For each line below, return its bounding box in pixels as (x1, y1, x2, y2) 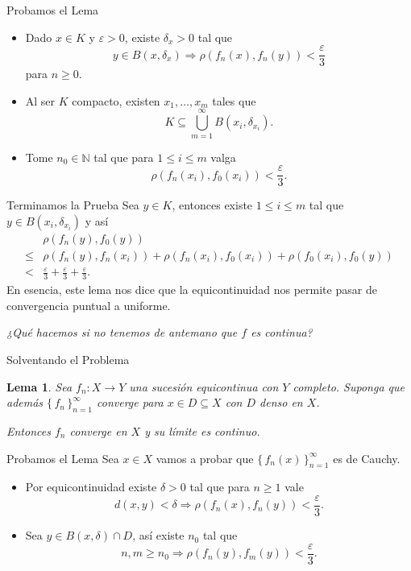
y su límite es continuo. (144, 423, 260, 440)
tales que (212, 92, 256, 109)
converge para (97, 394, 164, 411)
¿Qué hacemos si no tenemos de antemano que (6, 324, 238, 341)
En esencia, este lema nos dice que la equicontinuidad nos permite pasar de (6, 281, 377, 298)
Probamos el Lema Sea (6, 449, 119, 466)
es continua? (251, 324, 313, 341)
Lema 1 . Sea (6, 378, 73, 395)
